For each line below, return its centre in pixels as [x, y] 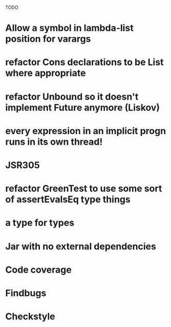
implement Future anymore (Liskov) [83, 107]
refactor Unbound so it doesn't [72, 96]
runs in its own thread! [54, 141]
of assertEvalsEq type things [68, 200]
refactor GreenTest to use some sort [84, 189]
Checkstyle [30, 317]
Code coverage [38, 269]
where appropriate [46, 73]
